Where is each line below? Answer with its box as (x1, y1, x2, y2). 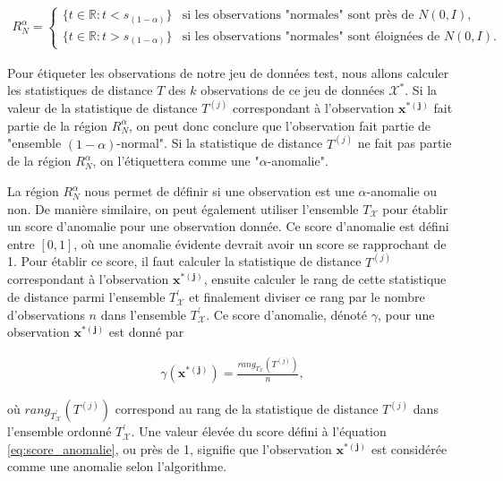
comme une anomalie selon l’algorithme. (7, 457, 227, 476)
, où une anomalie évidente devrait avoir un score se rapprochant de (73, 234, 447, 253)
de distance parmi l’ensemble (7, 288, 166, 306)
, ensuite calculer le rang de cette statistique (203, 270, 447, 288)
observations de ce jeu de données (200, 81, 385, 99)
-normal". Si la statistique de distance (116, 133, 323, 152)
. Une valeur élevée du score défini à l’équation (131, 422, 387, 441)
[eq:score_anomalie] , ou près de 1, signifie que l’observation (7, 439, 332, 458)
